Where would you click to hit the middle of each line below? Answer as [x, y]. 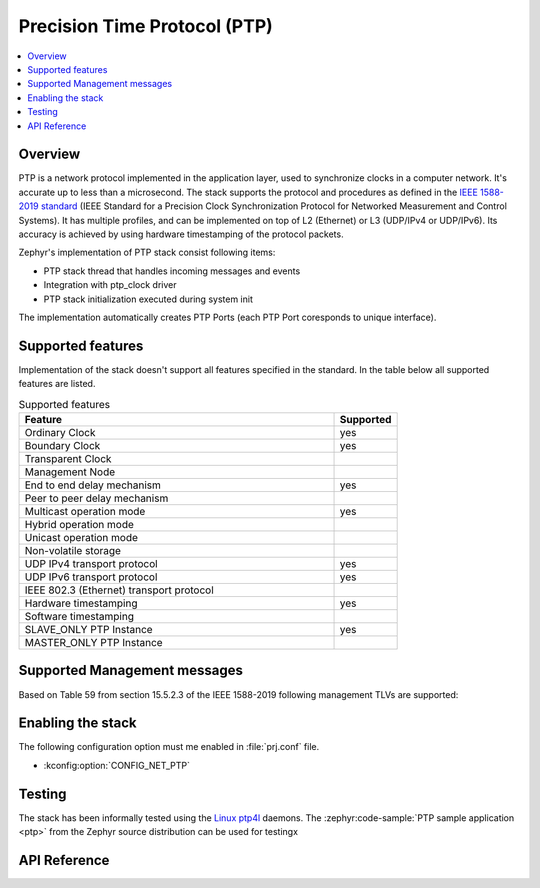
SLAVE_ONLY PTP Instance [89, 629]
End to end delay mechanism [93, 485]
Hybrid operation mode [79, 524]
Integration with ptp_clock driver [110, 285]
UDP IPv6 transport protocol [91, 577]
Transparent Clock [68, 458]
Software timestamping [79, 616]
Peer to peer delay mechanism [96, 498]
